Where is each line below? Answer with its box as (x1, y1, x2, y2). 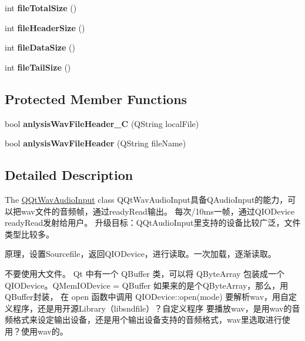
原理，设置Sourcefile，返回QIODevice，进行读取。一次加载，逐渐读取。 (5, 248, 276, 260)
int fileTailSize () (5, 61, 71, 73)
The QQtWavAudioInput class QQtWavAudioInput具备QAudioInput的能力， (5, 193, 288, 205)
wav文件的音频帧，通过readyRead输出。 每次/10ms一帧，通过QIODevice (21, 205, 295, 217)
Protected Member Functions (5, 89, 187, 108)
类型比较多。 (5, 228, 54, 240)
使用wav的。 (21, 325, 68, 337)
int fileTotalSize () (5, 2, 77, 14)
